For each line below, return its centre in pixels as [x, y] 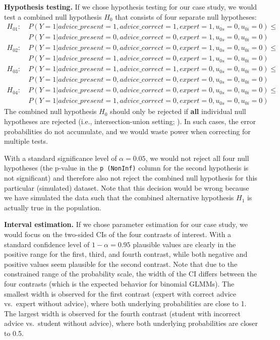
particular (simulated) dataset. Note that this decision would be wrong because [127, 187]
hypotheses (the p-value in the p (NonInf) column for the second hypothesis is [126, 168]
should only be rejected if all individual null [178, 111]
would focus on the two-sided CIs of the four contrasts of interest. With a [118, 234]
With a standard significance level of [61, 158]
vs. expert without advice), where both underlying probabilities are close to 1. [125, 303]
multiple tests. [26, 141]
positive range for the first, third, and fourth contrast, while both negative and [126, 254]
